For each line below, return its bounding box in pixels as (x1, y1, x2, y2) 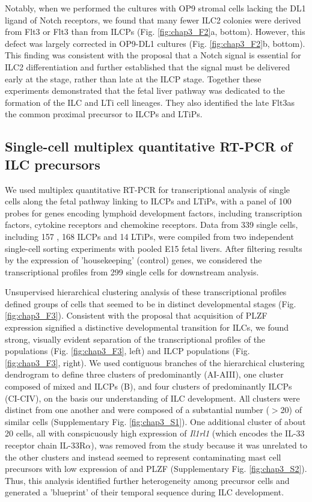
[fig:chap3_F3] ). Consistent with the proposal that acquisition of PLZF (5, 309, 268, 322)
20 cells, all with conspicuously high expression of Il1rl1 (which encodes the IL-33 (5, 427, 305, 439)
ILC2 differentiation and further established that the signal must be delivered (5, 60, 290, 73)
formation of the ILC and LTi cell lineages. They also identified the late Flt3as (5, 96, 295, 108)
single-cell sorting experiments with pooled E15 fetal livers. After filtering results (5, 242, 302, 254)
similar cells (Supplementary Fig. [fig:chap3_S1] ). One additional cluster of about (5, 415, 306, 427)
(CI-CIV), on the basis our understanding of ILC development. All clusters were (5, 391, 300, 404)
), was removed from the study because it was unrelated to (91, 439, 307, 451)
